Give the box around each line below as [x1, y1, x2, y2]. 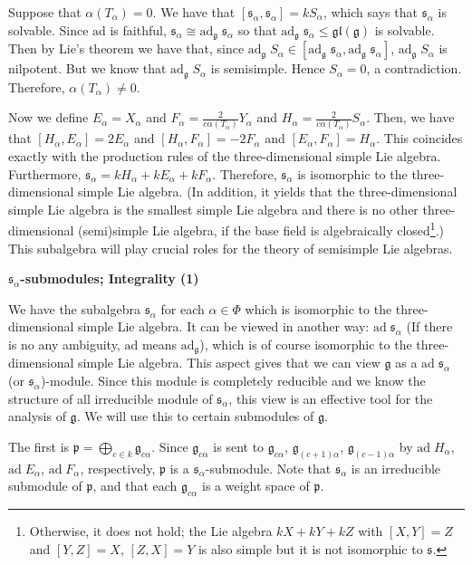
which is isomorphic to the [245, 299, 392, 318]
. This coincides [376, 129, 463, 148]
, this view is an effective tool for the [228, 388, 433, 407]
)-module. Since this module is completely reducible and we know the [40, 371, 426, 390]
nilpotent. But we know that [8, 59, 167, 78]
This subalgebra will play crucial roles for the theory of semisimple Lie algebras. [8, 238, 453, 257]
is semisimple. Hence [210, 59, 325, 78]
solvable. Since [8, 20, 89, 39]
